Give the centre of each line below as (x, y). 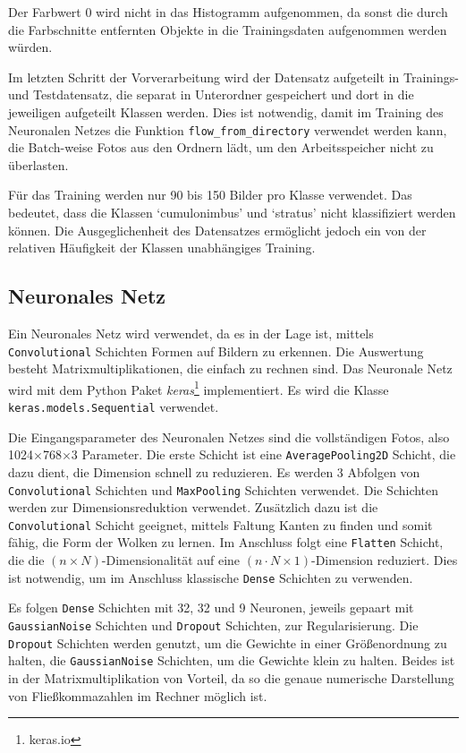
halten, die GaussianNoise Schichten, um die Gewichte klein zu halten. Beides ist (232, 660)
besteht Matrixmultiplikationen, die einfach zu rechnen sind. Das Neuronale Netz (230, 368)
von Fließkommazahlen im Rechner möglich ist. (138, 695)
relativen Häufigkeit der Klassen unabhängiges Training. (162, 248)
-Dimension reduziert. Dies (385, 560)
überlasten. (38, 164)
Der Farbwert (45, 12)
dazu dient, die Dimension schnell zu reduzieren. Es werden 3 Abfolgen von (214, 471)
